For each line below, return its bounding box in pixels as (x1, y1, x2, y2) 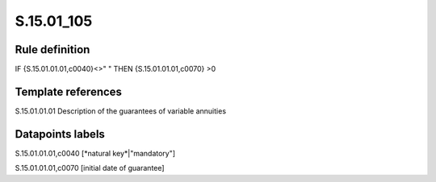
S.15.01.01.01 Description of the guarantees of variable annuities (15, 105, 226, 116)
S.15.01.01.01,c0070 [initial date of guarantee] (15, 163, 165, 173)
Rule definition (15, 43, 90, 56)
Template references (15, 85, 123, 98)
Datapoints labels (15, 127, 105, 141)
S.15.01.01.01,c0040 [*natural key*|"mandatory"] (15, 148, 176, 158)
